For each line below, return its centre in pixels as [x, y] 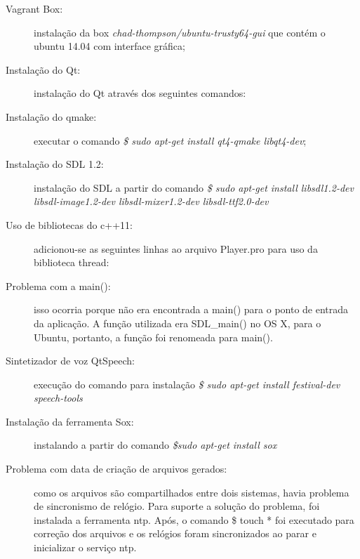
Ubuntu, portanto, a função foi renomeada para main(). [153, 337]
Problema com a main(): [58, 285]
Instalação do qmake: [51, 116]
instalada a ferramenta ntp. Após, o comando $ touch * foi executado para [194, 519]
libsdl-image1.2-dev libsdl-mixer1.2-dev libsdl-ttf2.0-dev [151, 201]
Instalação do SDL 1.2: [55, 164]
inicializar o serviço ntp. [85, 547]
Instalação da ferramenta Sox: [70, 421]
